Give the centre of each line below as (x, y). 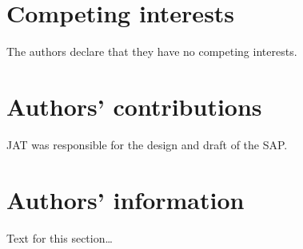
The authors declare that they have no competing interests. (152, 51)
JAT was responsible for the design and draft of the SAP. (147, 144)
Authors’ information (126, 199)
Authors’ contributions (134, 106)
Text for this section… (60, 237)
